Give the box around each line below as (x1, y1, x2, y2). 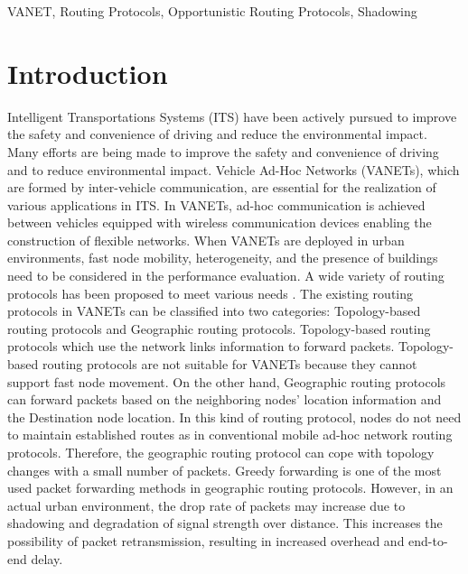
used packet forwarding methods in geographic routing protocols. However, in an (7, 478, 454, 497)
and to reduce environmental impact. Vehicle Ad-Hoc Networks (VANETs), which (7, 160, 460, 179)
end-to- (408, 531, 448, 550)
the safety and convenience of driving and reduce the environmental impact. (7, 125, 427, 143)
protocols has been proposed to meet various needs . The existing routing (7, 283, 414, 302)
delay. (31, 549, 63, 568)
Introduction (7, 54, 168, 91)
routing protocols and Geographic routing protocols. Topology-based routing (7, 319, 431, 338)
